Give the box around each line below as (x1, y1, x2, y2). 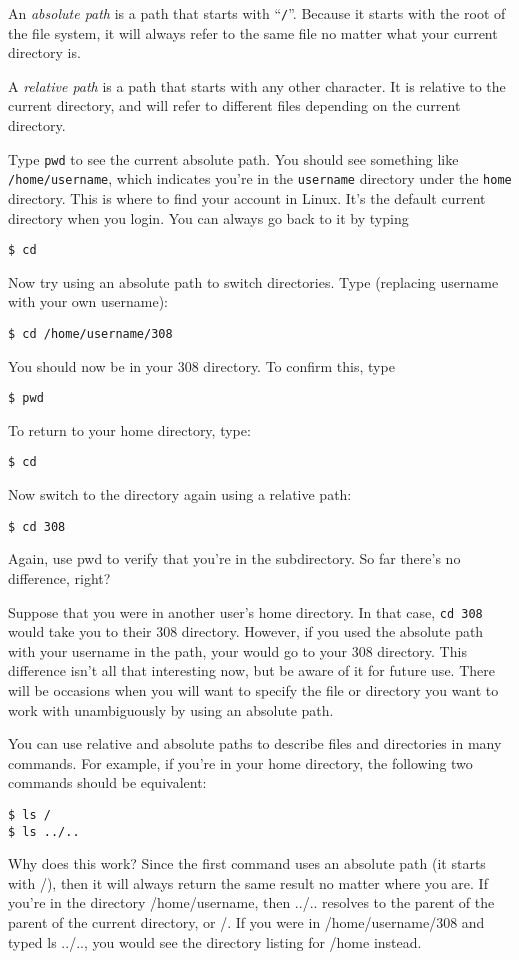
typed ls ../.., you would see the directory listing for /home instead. (8, 931, 422, 952)
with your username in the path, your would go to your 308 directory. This (8, 640, 467, 661)
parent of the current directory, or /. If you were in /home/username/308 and (8, 912, 485, 933)
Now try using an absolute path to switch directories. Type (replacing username (8, 271, 499, 292)
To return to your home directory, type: (8, 419, 251, 440)
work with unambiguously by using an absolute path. (8, 699, 334, 720)
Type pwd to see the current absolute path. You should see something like (8, 148, 459, 169)
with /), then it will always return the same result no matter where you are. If (8, 872, 488, 893)
